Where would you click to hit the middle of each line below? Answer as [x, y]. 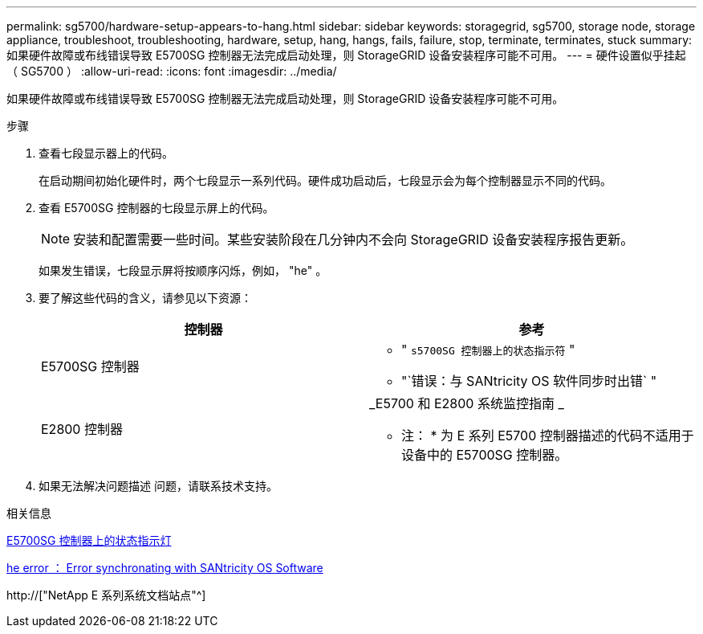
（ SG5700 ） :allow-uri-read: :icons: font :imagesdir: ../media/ [172, 71]
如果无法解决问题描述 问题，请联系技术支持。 [158, 486]
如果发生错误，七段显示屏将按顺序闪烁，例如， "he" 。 [183, 270]
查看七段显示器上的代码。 [106, 153]
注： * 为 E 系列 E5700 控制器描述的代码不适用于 [548, 436]
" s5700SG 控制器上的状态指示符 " [488, 350]
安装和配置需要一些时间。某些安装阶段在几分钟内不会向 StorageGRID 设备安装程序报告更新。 [354, 239]
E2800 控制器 [82, 429]
